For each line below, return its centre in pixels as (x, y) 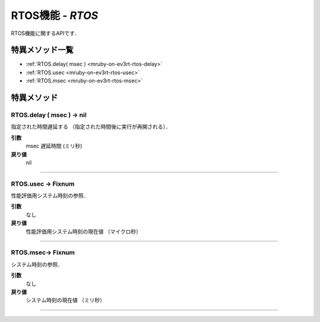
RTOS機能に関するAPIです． (45, 33)
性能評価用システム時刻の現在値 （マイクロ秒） (84, 231)
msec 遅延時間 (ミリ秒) (54, 146)
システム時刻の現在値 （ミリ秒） (65, 300)
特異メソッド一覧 (42, 50)
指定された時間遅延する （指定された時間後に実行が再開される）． (91, 127)
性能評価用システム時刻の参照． (50, 196)
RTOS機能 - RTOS (55, 15)
